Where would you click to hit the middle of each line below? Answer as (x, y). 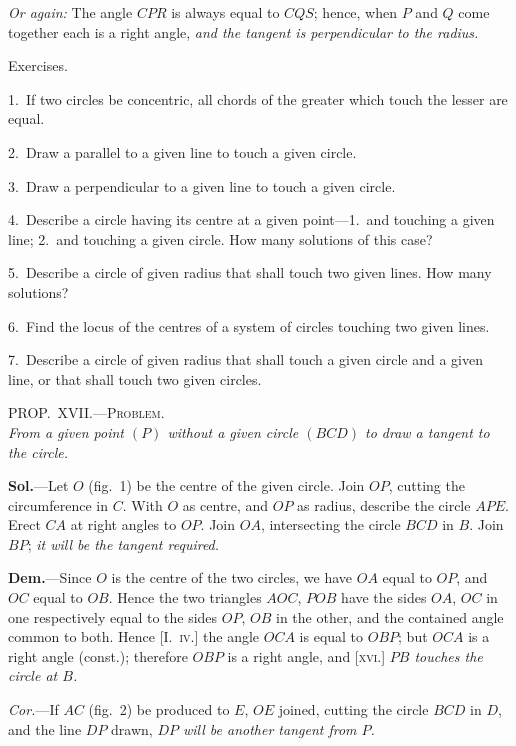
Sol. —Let (38, 485)
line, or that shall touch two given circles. (135, 378)
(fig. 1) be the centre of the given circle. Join (226, 485)
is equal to (331, 636)
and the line (45, 728)
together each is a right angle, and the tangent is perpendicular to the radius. (243, 31)
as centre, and (225, 504)
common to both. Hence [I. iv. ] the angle (134, 636)
